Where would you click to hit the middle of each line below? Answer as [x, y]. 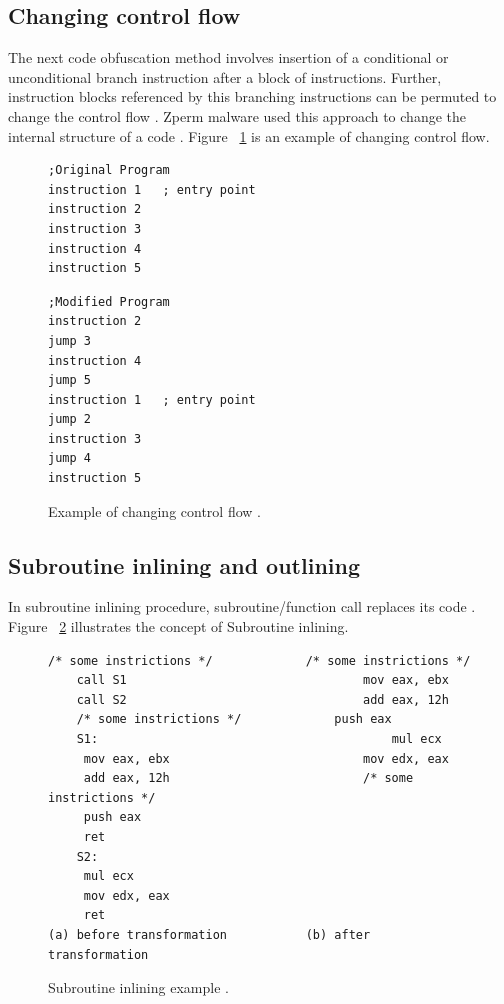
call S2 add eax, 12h [262, 699]
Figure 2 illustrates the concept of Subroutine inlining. [178, 626]
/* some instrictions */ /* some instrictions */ [259, 660]
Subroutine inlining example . [138, 987]
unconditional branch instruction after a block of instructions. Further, [225, 76]
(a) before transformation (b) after [209, 934]
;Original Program [109, 170]
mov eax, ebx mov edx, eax [266, 758]
